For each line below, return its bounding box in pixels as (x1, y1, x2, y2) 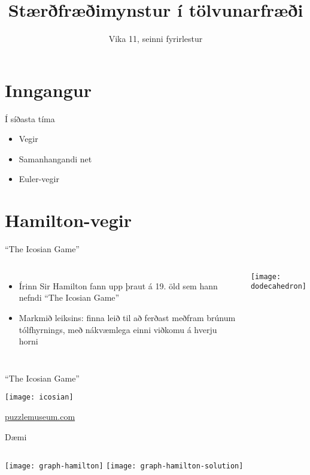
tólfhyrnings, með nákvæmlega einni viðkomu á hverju (19, 323, 217, 335)
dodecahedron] (250, 282, 307, 291)
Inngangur (5, 77, 92, 102)
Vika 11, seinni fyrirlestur (108, 32, 203, 45)
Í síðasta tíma (5, 112, 55, 125)
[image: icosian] (5, 393, 74, 402)
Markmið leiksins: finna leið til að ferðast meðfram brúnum (19, 311, 236, 323)
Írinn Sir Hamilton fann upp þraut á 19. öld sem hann (19, 279, 218, 292)
